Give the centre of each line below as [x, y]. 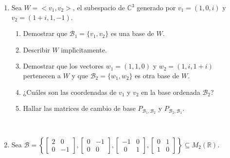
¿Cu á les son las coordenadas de [70, 92]
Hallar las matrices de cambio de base [79, 108]
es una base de [132, 33]
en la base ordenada [171, 92]
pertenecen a [42, 75]
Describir [36, 49]
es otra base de [157, 75]
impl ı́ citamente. [84, 49]
